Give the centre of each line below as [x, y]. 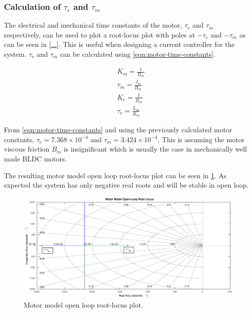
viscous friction [27, 149]
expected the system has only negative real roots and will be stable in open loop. [126, 185]
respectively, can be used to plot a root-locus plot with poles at [100, 34]
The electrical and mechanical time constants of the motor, [93, 25]
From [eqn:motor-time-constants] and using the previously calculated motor [118, 130]
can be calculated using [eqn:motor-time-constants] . [138, 54]
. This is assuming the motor [201, 139]
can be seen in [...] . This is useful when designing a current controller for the [119, 44]
